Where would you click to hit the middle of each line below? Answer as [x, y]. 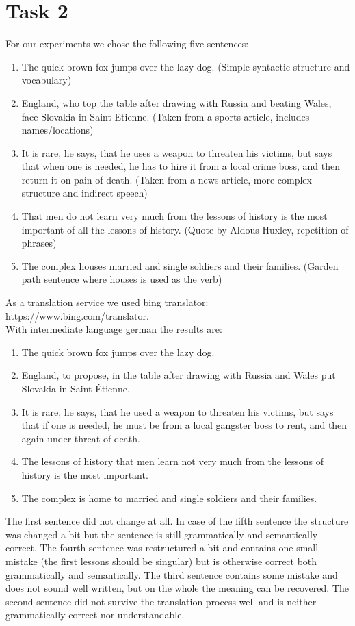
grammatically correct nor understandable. [95, 615]
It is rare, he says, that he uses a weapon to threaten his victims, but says [177, 152]
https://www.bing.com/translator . [77, 315]
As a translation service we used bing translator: [107, 302]
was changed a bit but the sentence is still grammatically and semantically [162, 534]
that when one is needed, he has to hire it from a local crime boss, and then [181, 166]
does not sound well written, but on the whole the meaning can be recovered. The [177, 588]
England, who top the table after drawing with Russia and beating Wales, [176, 102]
